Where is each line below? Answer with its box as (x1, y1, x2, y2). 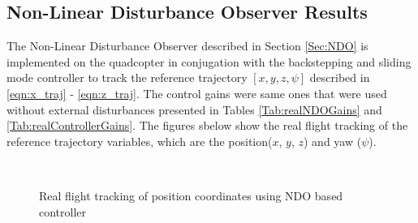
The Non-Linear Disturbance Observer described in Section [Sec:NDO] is (6, 37, 368, 54)
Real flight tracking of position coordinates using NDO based (39, 187, 343, 204)
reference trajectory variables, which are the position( (6, 132, 273, 149)
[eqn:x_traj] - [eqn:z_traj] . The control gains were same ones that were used (6, 84, 387, 101)
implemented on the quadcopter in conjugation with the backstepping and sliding (6, 53, 412, 70)
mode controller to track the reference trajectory (6, 69, 248, 86)
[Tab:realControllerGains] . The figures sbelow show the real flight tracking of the (6, 117, 408, 134)
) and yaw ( (303, 132, 362, 149)
